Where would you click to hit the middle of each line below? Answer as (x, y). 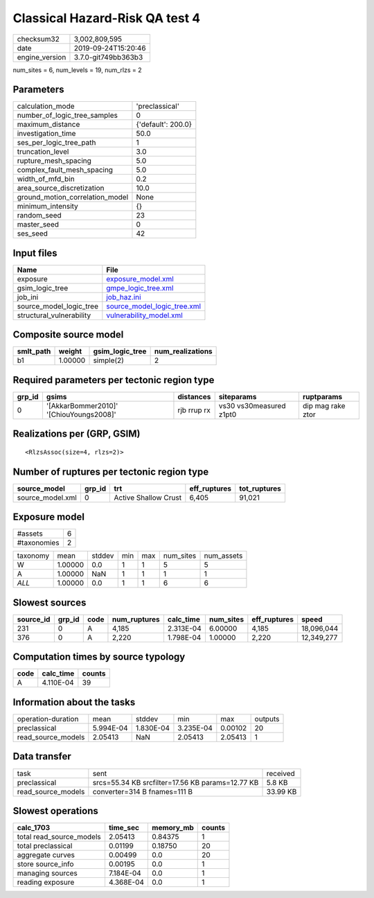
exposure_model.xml (140, 279)
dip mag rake (324, 406)
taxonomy (33, 556)
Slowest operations (55, 811)
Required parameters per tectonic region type (114, 380)
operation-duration (48, 719)
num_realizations (183, 351)
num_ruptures (136, 619)
